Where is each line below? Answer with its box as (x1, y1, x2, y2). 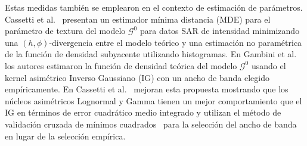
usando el (251, 59, 286, 72)
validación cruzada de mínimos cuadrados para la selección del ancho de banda (5, 117, 297, 130)
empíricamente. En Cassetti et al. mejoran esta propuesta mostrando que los (5, 83, 289, 95)
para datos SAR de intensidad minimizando (139, 24, 300, 37)
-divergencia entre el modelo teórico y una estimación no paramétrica (49, 36, 302, 48)
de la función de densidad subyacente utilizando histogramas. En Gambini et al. (5, 48, 297, 60)
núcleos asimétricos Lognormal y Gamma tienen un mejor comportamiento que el (5, 94, 302, 107)
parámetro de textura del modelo (5, 24, 126, 37)
